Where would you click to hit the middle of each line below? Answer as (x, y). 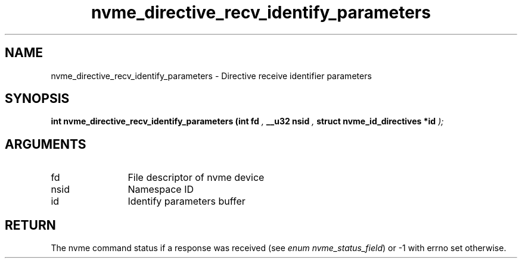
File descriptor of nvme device (196, 178)
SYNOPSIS (37, 99)
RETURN (30, 225)
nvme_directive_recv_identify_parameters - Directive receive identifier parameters (211, 76)
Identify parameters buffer (187, 201)
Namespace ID (161, 190)
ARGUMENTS (46, 144)
